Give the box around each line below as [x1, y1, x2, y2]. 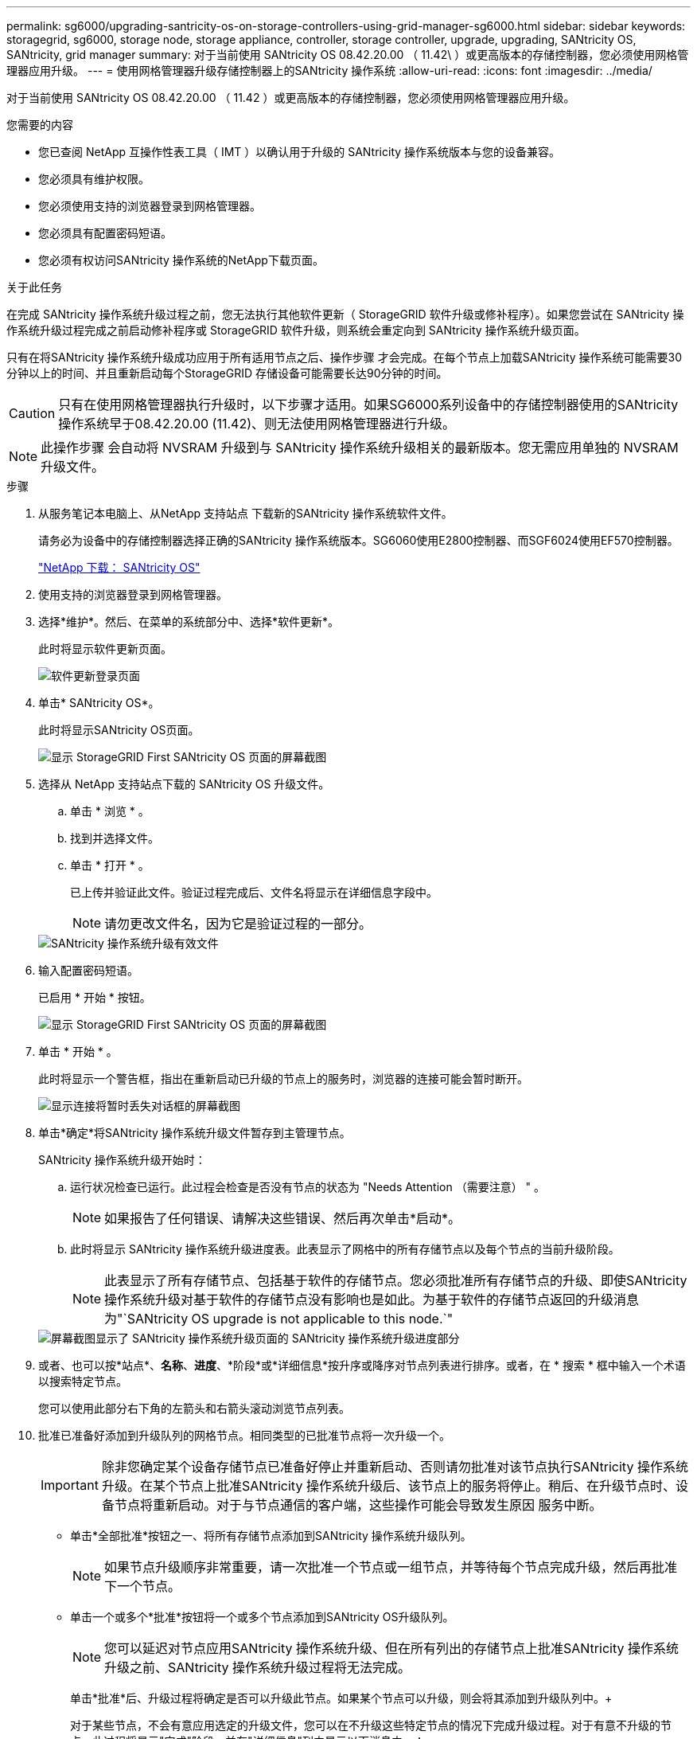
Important [41, 1477, 99, 1493]
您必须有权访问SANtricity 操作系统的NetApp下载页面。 [38, 253, 324, 267]
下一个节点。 [104, 1578, 181, 1594]
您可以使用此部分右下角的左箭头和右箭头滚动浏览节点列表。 [38, 1401, 350, 1415]
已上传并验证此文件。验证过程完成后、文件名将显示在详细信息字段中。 [70, 885, 438, 899]
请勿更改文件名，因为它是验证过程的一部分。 [104, 916, 372, 932]
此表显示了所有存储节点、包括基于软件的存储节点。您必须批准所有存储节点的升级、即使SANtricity [104, 1272, 687, 1288]
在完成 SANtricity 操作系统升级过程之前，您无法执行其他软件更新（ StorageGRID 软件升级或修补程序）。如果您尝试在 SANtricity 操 [6, 307, 684, 321]
